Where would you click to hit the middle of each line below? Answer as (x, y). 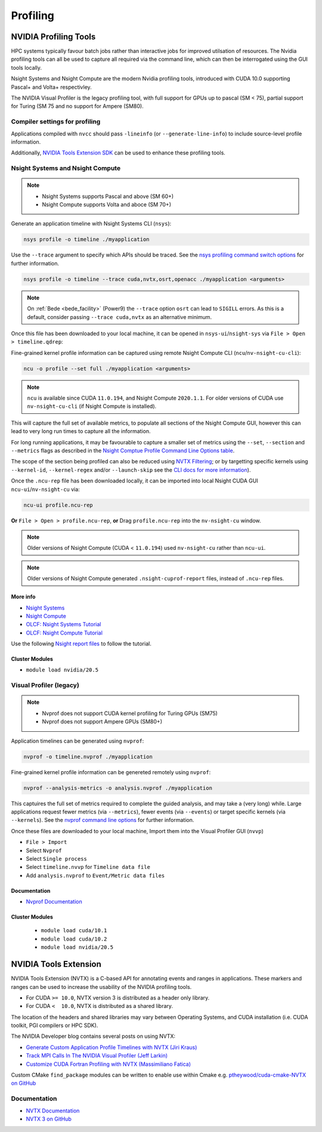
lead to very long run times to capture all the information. (81, 431)
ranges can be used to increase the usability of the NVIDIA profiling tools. (101, 986)
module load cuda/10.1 (74, 931)
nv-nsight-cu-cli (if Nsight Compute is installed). (92, 406)
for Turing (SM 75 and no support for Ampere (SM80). (77, 106)
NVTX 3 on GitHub (49, 1119)
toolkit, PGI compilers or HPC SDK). (55, 1025)
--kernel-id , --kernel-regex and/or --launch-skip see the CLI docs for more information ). (131, 470)
